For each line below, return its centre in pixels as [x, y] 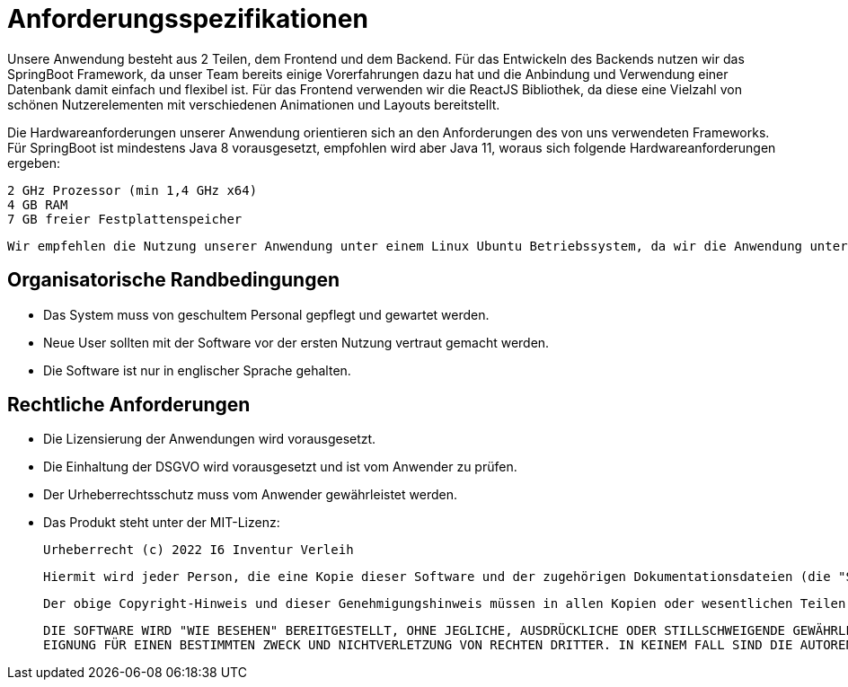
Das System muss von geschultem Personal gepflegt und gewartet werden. [266, 314]
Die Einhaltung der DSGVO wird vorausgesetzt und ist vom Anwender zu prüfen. [280, 467]
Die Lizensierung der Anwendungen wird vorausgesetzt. [210, 439]
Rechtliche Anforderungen [129, 405]
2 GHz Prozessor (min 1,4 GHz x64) [132, 190]
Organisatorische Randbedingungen [173, 280]
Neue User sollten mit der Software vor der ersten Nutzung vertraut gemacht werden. [296, 342]
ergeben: [34, 163]
